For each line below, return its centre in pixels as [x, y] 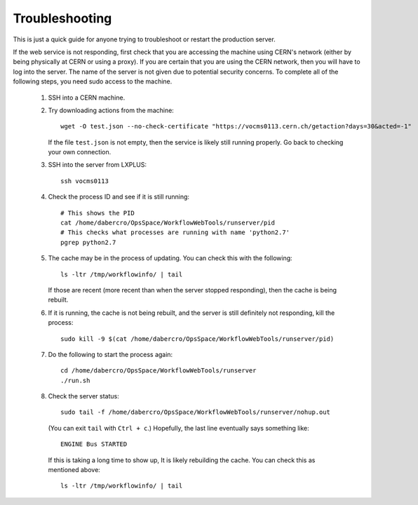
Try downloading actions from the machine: [111, 110]
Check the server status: [83, 396]
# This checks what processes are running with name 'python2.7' [175, 233]
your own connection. [80, 152]
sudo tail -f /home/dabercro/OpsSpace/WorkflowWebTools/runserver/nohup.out [196, 412]
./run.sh [75, 380]
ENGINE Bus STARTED [94, 444]
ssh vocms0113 [85, 181]
